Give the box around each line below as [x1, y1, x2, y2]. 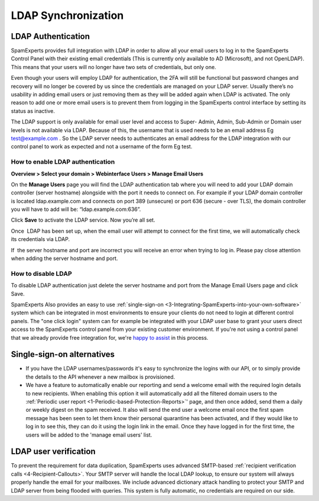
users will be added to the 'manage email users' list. [25, 431, 152, 438]
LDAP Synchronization [11, 9, 124, 22]
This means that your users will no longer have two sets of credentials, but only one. [11, 63, 217, 70]
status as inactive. [11, 107, 56, 115]
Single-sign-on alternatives [11, 349, 115, 360]
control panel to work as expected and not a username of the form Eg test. [11, 143, 193, 150]
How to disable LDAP [11, 269, 72, 278]
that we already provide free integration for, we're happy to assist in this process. [11, 334, 209, 341]
